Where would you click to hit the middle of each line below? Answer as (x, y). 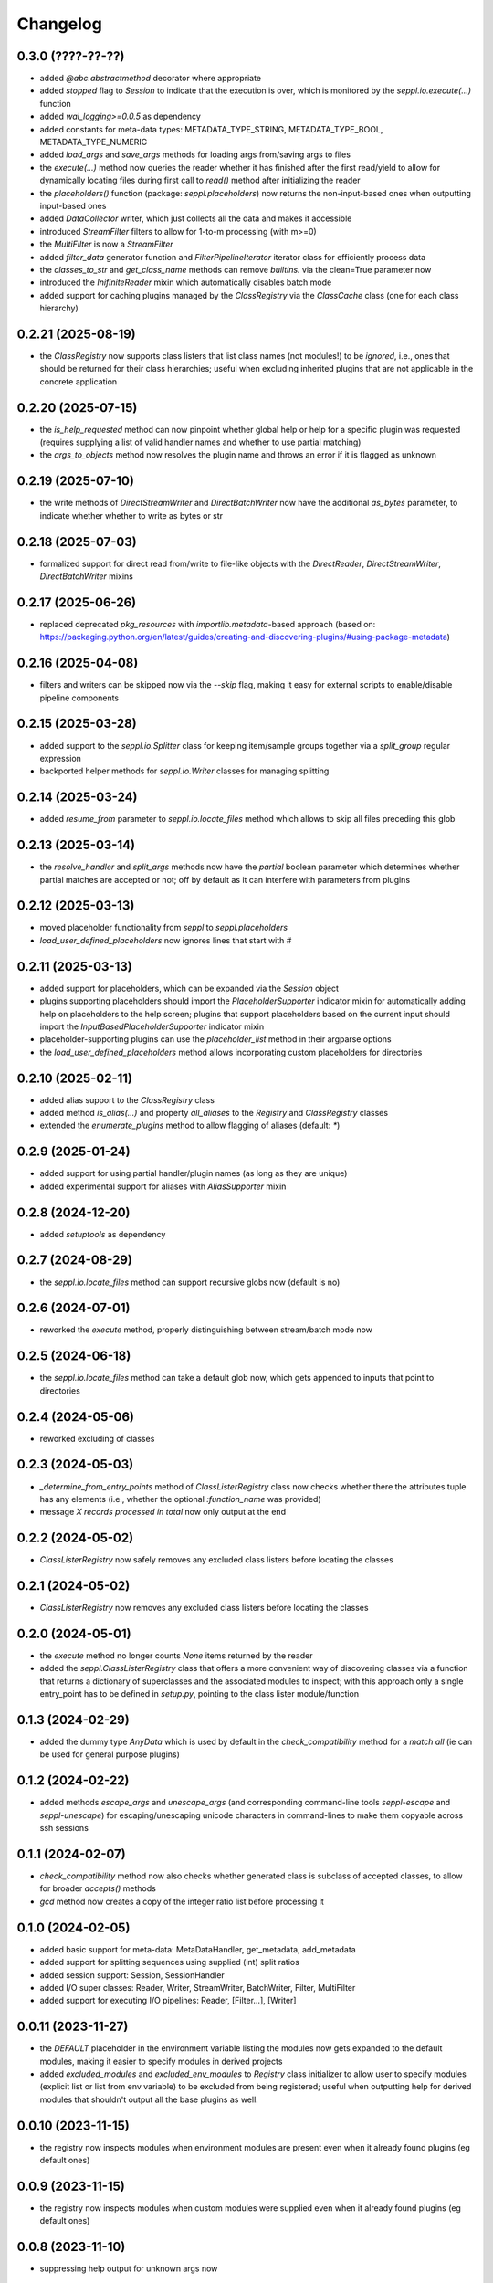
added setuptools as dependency (103, 1234)
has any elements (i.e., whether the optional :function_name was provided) (180, 1499)
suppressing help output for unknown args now (129, 2268)
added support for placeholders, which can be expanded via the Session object (189, 988)
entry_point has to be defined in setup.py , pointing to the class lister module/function (199, 1694)
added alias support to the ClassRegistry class (127, 1099)
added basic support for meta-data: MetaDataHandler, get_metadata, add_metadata (198, 1949)
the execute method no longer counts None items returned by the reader (176, 1656)
